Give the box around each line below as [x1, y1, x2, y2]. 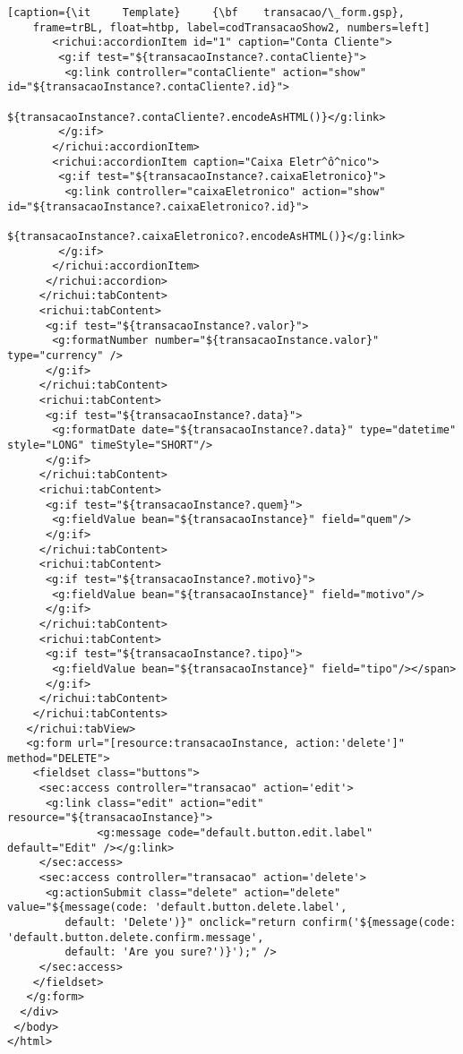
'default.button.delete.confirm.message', [7, 930, 264, 944]
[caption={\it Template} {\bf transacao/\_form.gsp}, [7, 6, 405, 19]
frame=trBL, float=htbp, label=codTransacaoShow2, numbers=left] [32, 21, 431, 34]
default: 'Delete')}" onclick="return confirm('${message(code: [64, 916, 457, 930]
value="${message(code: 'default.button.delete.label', [7, 901, 347, 914]
